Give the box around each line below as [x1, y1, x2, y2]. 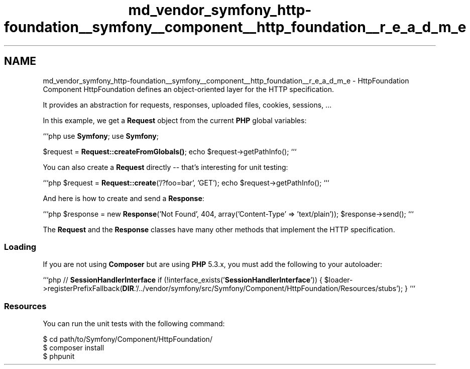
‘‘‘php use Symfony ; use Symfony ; [43, 131, 159, 140]
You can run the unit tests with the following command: [43, 319, 225, 328]
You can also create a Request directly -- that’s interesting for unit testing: [43, 162, 288, 171]
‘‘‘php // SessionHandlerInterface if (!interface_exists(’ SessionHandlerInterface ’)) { [43, 275, 322, 285]
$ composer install [43, 343, 104, 352]
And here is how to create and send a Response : [43, 194, 204, 203]
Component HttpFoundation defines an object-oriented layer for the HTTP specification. [43, 84, 334, 94]
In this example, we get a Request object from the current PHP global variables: [43, 116, 307, 125]
